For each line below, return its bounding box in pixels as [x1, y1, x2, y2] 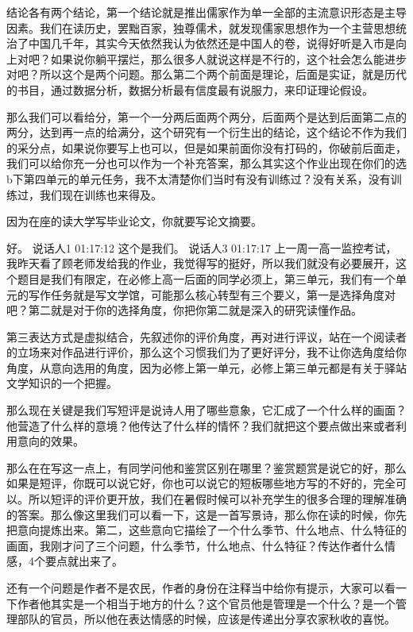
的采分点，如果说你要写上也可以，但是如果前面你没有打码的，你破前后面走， [6, 139, 407, 156]
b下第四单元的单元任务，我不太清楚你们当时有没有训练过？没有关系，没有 [6, 170, 391, 187]
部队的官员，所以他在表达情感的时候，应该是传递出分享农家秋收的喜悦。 [17, 611, 396, 627]
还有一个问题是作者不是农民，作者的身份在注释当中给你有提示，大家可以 [6, 580, 384, 595]
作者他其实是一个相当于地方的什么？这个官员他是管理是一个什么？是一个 [17, 595, 396, 611]
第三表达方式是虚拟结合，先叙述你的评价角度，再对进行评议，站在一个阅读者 [6, 328, 407, 345]
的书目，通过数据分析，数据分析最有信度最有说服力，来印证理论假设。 [6, 81, 373, 98]
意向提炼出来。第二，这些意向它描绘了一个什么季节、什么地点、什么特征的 [17, 522, 407, 538]
